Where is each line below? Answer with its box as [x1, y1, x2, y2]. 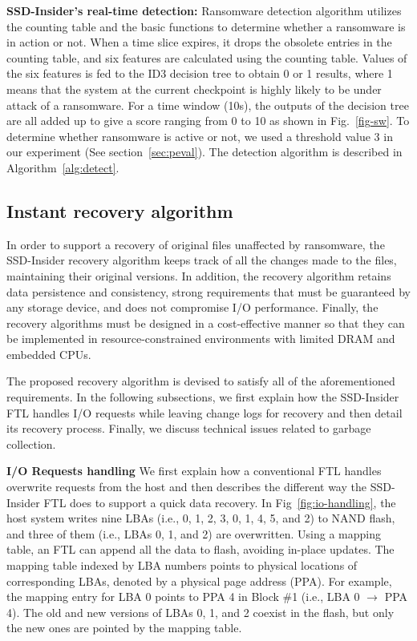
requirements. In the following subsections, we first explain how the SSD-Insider [6, 389, 399, 405]
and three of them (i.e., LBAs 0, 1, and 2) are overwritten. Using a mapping [6, 525, 381, 542]
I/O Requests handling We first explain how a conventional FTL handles [6, 462, 382, 479]
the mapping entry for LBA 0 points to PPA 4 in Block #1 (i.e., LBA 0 [6, 588, 360, 605]
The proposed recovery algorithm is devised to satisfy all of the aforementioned [6, 373, 395, 389]
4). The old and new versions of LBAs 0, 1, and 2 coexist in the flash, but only [6, 603, 395, 620]
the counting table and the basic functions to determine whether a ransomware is [6, 18, 406, 34]
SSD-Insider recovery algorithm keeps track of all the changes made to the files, [6, 252, 397, 268]
